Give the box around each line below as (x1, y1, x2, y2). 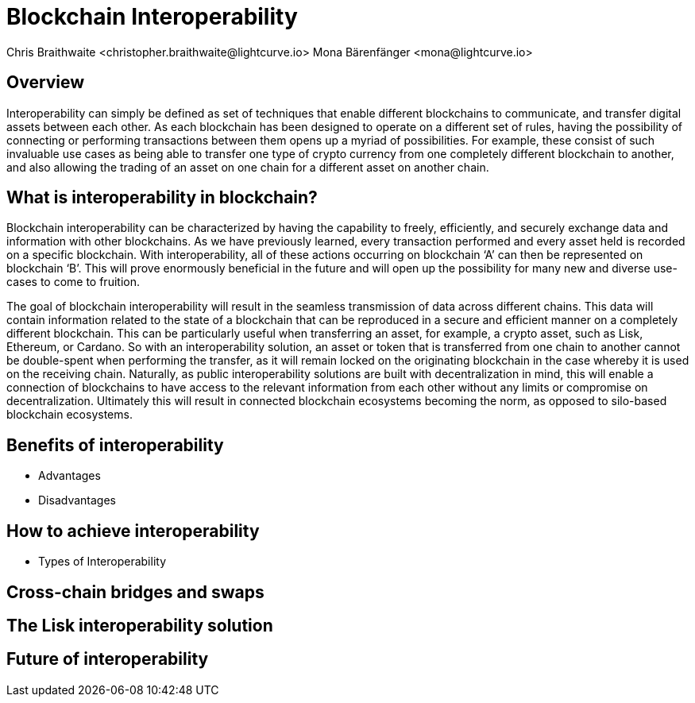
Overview (6, 72, 85, 93)
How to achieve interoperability (6, 520, 260, 541)
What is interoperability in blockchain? (6, 187, 318, 208)
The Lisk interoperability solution (6, 615, 273, 635)
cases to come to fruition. (6, 275, 140, 289)
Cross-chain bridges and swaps (6, 581, 264, 602)
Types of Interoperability (38, 554, 167, 569)
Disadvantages (38, 493, 116, 508)
